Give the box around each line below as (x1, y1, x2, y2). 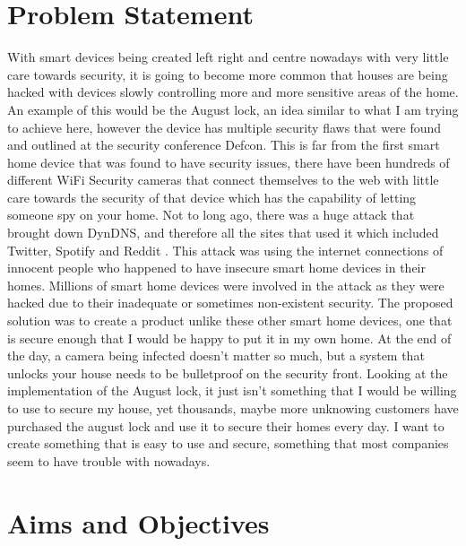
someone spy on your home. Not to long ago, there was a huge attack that (7, 205, 415, 224)
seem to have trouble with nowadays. (7, 451, 211, 470)
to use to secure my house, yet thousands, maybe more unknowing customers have (7, 399, 459, 417)
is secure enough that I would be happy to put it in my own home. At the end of (7, 328, 452, 347)
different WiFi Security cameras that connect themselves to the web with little (7, 170, 439, 189)
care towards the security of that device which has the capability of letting (7, 187, 417, 206)
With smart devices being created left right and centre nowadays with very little (7, 48, 449, 66)
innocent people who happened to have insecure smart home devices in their (7, 258, 426, 277)
